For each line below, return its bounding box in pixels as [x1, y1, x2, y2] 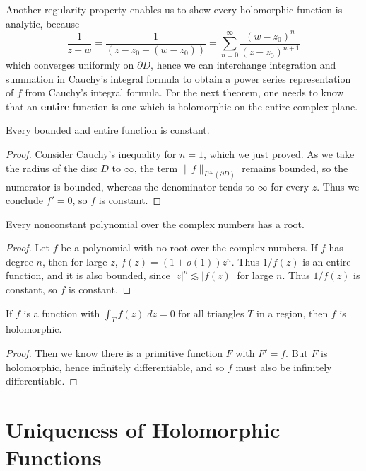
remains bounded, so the [242, 160, 348, 175]
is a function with [23, 305, 100, 320]
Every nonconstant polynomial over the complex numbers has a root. [6, 216, 305, 231]
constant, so [6, 282, 57, 297]
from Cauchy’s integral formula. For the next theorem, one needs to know [25, 85, 344, 100]
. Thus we [317, 178, 360, 193]
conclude [6, 193, 43, 208]
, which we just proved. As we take [203, 147, 355, 161]
